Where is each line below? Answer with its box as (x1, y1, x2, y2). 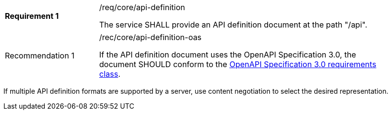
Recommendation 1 (5, 51, 74, 60)
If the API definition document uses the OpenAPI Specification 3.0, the (99, 50, 356, 59)
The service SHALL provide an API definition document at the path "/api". (99, 20, 368, 29)
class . (99, 69, 121, 79)
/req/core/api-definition (99, 2, 185, 12)
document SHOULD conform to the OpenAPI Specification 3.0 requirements (99, 59, 376, 69)
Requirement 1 (5, 11, 59, 21)
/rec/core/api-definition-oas (99, 32, 202, 42)
